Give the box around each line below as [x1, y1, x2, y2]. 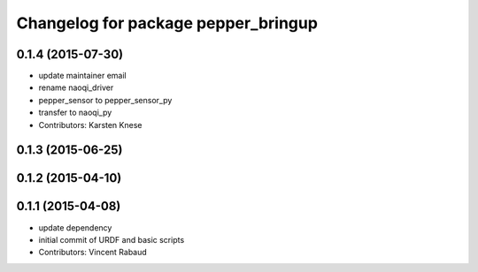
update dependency [38, 222, 112, 233]
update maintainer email [38, 71, 127, 81]
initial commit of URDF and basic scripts [38, 234, 185, 245]
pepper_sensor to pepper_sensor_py [38, 94, 173, 105]
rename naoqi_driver [38, 82, 114, 93]
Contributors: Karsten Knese [38, 119, 143, 130]
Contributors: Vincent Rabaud [38, 247, 148, 258]
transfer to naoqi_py [38, 107, 112, 118]
